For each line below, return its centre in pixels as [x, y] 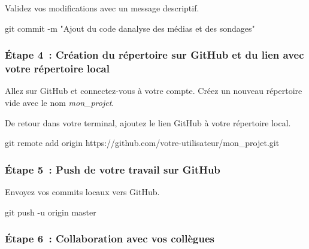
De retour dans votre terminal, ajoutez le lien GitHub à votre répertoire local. [148, 122]
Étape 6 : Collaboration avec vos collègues [110, 239]
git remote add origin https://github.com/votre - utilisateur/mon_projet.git [142, 143]
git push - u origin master [51, 212]
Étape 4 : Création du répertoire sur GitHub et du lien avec [154, 55]
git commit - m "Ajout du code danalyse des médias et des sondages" [130, 28]
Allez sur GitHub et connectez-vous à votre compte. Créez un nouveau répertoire [154, 91]
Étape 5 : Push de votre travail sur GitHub [113, 169]
